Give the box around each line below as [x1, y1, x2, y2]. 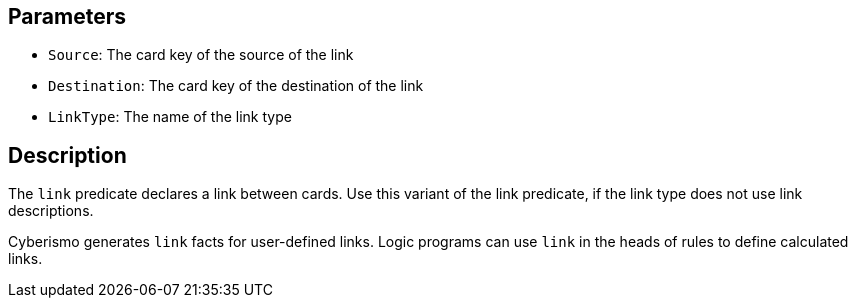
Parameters [8, 4, 126, 29]
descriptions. [8, 202, 94, 220]
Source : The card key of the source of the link [48, 46, 354, 64]
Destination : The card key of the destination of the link [48, 77, 424, 95]
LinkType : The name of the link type [48, 108, 292, 126]
